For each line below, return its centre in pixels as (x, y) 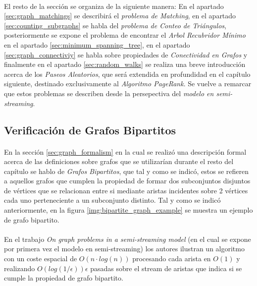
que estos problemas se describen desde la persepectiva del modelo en (109, 93)
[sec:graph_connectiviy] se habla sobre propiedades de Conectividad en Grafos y (126, 54)
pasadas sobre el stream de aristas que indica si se (166, 268)
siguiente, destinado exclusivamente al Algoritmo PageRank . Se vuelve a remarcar (128, 84)
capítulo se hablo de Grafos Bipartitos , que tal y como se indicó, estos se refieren (127, 171)
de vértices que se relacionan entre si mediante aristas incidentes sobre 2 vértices (126, 190)
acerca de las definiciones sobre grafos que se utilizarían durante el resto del (119, 161)
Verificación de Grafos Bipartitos (90, 130)
